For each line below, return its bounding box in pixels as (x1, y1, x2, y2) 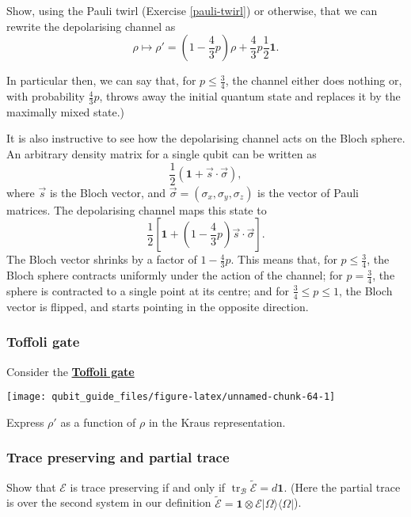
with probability (6, 88, 85, 105)
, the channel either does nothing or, (225, 72, 402, 89)
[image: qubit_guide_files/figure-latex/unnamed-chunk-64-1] (6, 391, 336, 403)
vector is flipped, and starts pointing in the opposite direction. (6, 298, 309, 314)
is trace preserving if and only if (70, 478, 226, 495)
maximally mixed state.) (6, 103, 125, 120)
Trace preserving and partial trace (6, 447, 230, 467)
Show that (6, 478, 56, 495)
